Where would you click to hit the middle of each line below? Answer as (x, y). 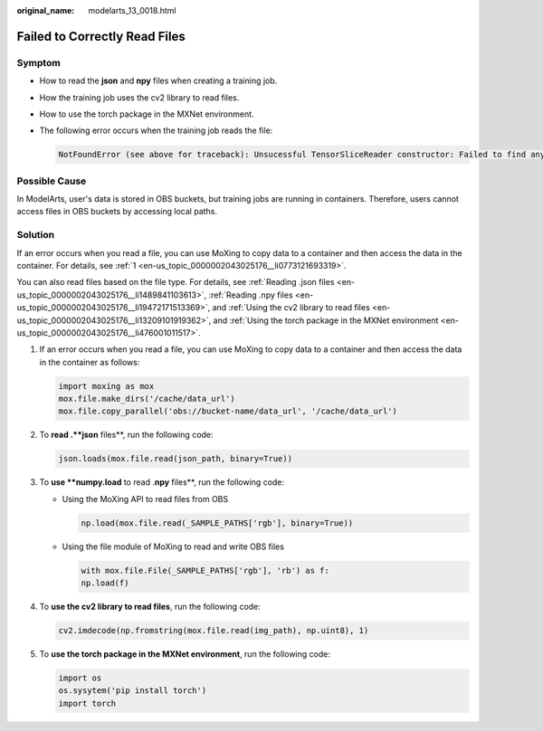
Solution (36, 235)
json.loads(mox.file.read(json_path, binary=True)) (176, 459)
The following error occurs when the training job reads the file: (156, 130)
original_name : (46, 10)
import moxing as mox (106, 386)
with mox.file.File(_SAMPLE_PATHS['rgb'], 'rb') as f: (205, 570)
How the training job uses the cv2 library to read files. (139, 97)
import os (80, 678)
